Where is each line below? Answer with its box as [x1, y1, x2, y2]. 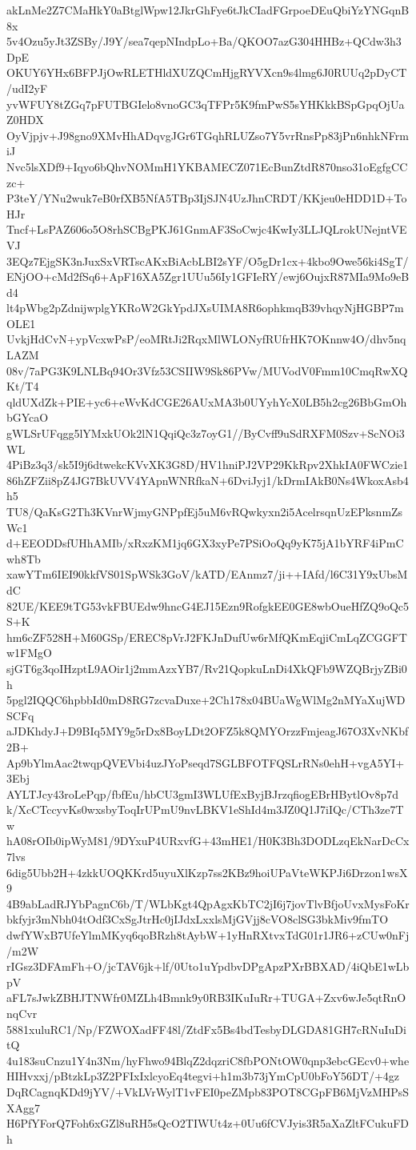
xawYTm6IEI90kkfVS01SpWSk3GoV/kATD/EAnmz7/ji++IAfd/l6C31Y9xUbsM [6, 566, 408, 583]
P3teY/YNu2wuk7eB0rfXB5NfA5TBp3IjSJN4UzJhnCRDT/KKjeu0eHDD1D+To [6, 190, 407, 206]
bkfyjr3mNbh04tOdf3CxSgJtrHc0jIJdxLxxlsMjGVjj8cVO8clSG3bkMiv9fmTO [6, 911, 389, 928]
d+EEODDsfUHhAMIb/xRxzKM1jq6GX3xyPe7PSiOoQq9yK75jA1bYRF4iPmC [6, 535, 404, 551]
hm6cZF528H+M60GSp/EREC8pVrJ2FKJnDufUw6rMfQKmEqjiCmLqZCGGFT [6, 628, 407, 645]
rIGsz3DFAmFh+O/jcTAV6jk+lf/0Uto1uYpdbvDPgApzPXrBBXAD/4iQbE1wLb [6, 958, 410, 975]
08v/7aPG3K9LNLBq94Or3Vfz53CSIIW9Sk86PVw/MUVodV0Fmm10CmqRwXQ [6, 362, 408, 379]
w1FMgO [6, 644, 52, 661]
